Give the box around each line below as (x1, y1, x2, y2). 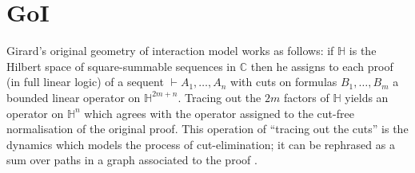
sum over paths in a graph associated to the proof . (6, 151, 257, 168)
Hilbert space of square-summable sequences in (6, 57, 237, 74)
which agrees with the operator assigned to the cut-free (84, 104, 354, 121)
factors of (283, 88, 329, 105)
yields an (345, 88, 389, 105)
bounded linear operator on (6, 88, 141, 105)
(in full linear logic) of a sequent (6, 73, 164, 90)
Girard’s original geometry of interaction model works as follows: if (6, 42, 334, 59)
